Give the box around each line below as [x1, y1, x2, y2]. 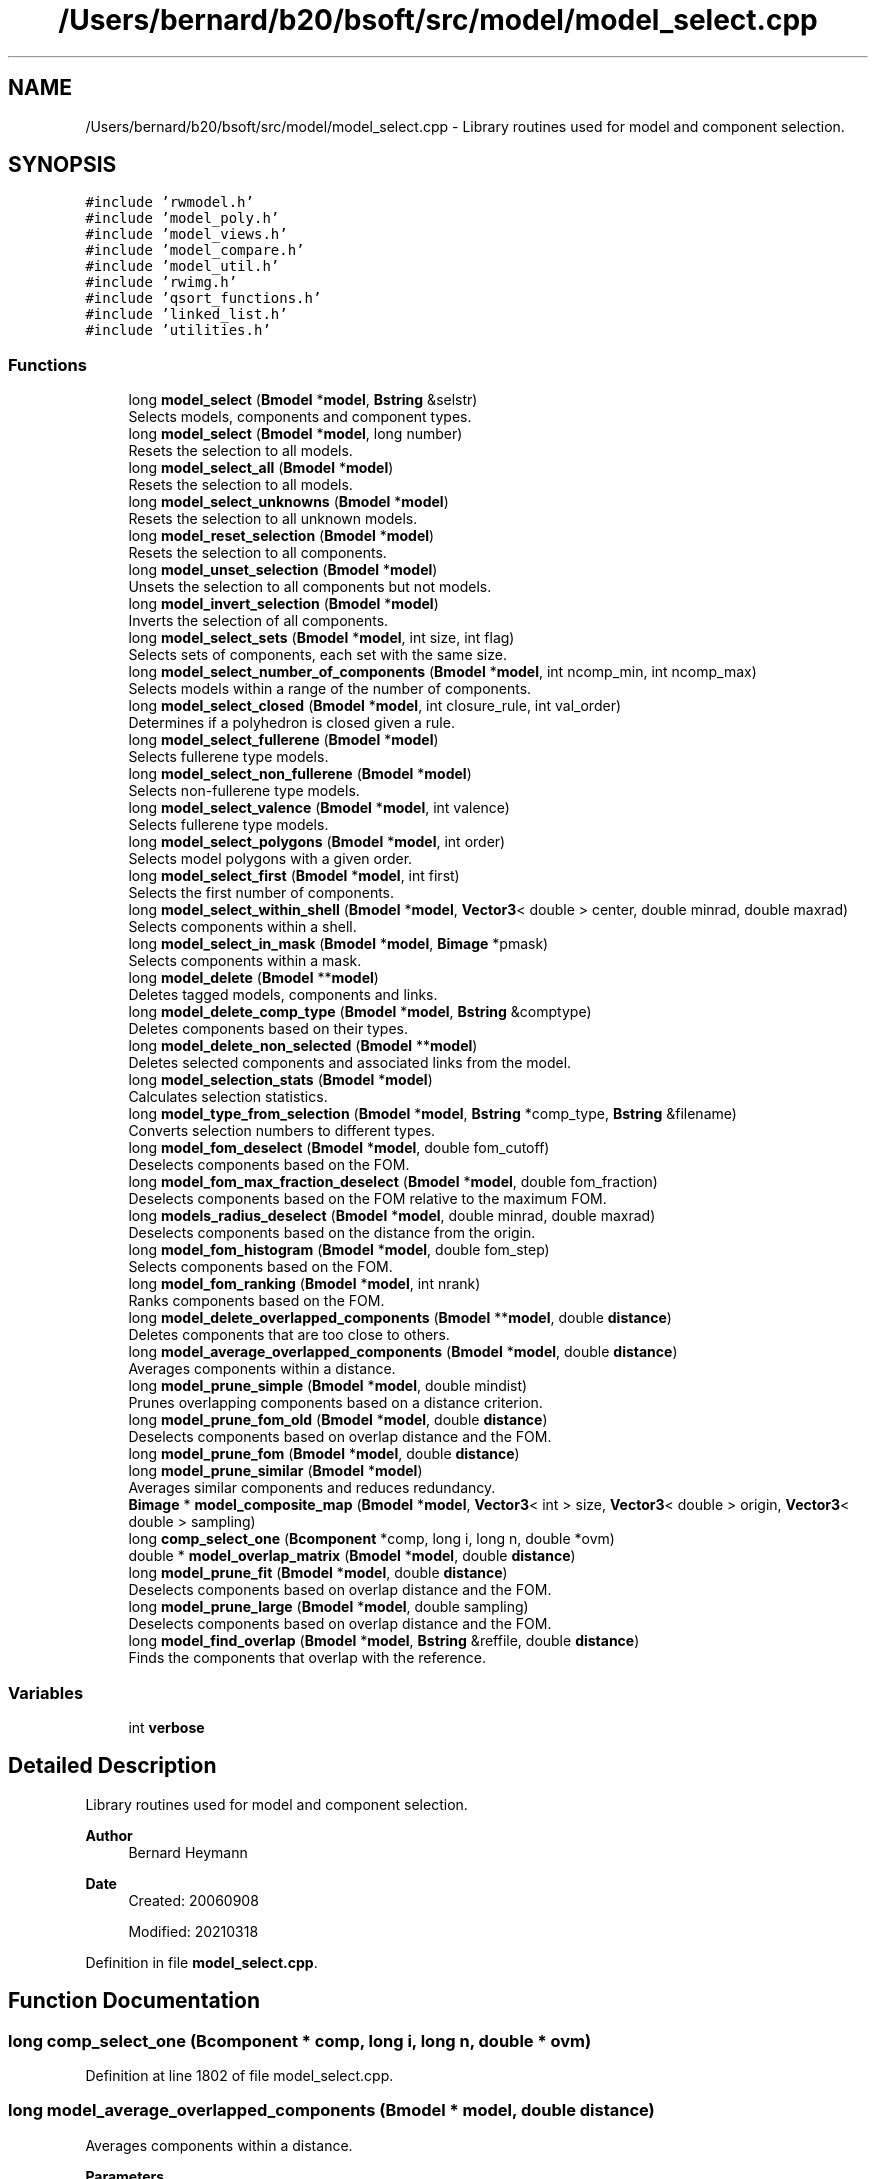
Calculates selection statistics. [128, 1088, 328, 1106]
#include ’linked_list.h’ [85, 306, 288, 323]
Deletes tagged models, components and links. [128, 986, 438, 1004]
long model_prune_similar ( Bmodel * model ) [128, 1462, 423, 1480]
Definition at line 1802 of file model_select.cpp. [85, 2067, 394, 2084]
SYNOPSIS [8, 152, 117, 178]
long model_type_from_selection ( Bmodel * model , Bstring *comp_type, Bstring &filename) [128, 1105, 737, 1123]
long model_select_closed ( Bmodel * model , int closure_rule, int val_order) [128, 697, 622, 715]
